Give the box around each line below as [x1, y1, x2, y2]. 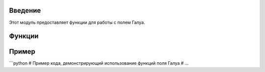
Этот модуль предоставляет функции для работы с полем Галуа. [9, 19, 145, 25]
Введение [9, 6, 41, 15]
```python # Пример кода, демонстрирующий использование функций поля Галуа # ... [9, 60, 189, 66]
